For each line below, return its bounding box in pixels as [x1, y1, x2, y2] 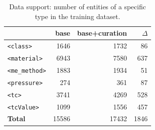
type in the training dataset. [34, 11, 121, 21]
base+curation [77, 28, 127, 38]
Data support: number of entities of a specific [9, 1, 146, 11]
